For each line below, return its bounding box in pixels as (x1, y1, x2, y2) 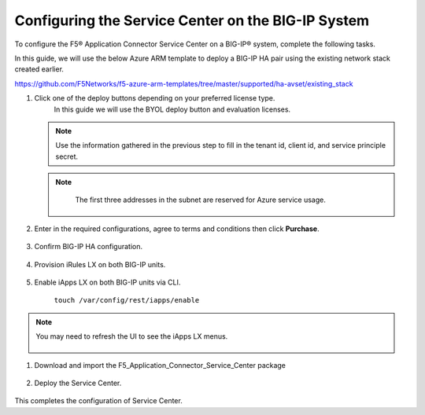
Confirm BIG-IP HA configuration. (34, 242, 143, 252)
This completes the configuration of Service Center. (14, 396, 183, 406)
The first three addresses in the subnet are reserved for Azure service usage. (75, 195, 326, 204)
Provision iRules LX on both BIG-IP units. (34, 259, 166, 269)
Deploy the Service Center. (34, 378, 122, 387)
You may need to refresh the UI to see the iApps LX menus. (35, 332, 228, 341)
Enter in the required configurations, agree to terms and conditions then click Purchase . (34, 224, 320, 233)
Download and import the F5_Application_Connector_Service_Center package (34, 360, 286, 369)
